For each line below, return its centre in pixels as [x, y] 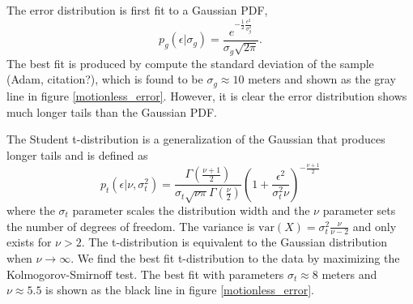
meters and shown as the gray [322, 79]
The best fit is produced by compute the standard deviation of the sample [190, 63]
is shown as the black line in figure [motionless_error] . [180, 290]
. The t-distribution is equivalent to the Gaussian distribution [234, 242]
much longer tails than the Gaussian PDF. [112, 111]
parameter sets [359, 210]
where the [31, 210]
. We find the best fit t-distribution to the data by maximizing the [235, 258]
